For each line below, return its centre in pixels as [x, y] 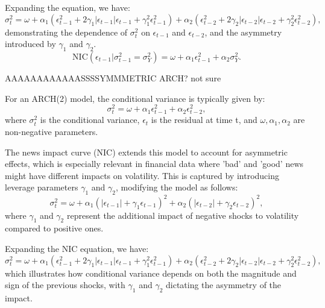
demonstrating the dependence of [66, 32]
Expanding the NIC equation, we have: [77, 249]
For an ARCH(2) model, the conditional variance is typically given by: [135, 98]
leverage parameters [42, 187]
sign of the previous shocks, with [65, 285]
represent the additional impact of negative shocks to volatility [183, 215]
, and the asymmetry [243, 32]
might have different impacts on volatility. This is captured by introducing [142, 175]
